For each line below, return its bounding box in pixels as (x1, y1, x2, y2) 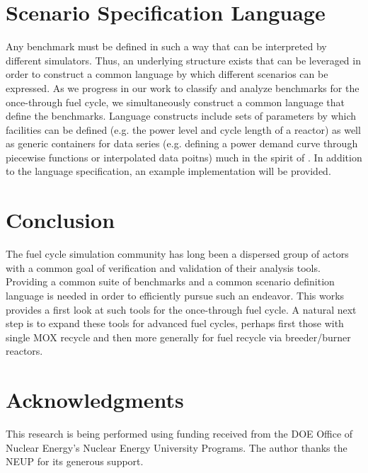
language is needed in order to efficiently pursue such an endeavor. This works (6, 287, 345, 302)
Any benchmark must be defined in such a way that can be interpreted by (6, 39, 327, 54)
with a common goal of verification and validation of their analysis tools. (6, 260, 321, 275)
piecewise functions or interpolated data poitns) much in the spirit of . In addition (6, 149, 362, 164)
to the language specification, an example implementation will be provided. (6, 164, 331, 178)
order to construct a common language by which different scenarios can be (6, 67, 328, 81)
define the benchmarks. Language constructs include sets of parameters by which (6, 108, 357, 123)
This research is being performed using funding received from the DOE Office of (6, 426, 353, 441)
